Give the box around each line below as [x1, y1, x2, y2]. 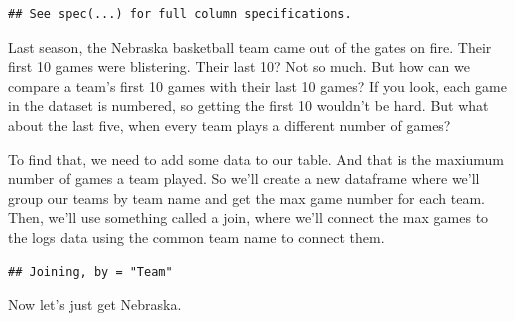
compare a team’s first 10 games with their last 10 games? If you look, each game [8, 75, 507, 96]
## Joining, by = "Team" [8, 264, 173, 279]
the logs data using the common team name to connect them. [8, 226, 385, 247]
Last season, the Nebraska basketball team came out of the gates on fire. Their [8, 36, 492, 57]
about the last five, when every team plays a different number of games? [8, 114, 451, 135]
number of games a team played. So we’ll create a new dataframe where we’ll [8, 168, 480, 189]
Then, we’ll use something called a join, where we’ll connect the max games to [8, 207, 489, 228]
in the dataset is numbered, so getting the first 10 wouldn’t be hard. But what [8, 95, 489, 116]
